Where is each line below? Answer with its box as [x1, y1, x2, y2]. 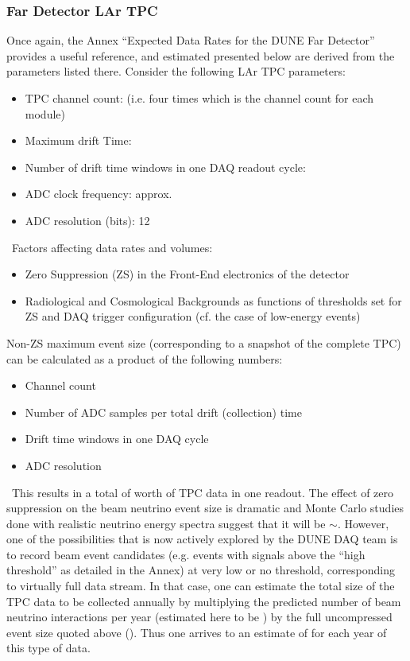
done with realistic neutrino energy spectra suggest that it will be [6, 515, 326, 531]
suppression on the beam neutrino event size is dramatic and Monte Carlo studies [6, 500, 404, 516]
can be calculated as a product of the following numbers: [6, 350, 283, 367]
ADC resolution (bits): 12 [25, 212, 150, 228]
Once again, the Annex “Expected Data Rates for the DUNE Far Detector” [6, 32, 375, 49]
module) [25, 105, 65, 122]
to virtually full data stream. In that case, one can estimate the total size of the [6, 577, 395, 594]
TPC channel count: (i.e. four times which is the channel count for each [25, 90, 374, 106]
